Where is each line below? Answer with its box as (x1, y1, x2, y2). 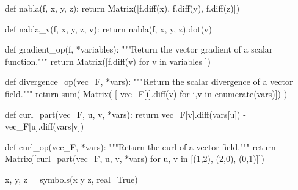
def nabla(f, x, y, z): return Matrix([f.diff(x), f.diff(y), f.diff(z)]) (5, 2, 240, 14)
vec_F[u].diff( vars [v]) (5, 120, 84, 133)
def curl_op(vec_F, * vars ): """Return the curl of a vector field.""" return (5, 140, 276, 153)
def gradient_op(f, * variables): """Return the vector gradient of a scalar (5, 43, 273, 56)
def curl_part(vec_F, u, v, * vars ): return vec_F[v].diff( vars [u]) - (5, 108, 246, 120)
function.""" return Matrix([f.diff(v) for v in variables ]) (5, 54, 211, 67)
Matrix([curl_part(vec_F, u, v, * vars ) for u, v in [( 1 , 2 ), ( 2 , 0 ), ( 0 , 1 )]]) (5, 152, 264, 165)
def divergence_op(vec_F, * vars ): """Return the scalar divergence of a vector (5, 75, 293, 88)
